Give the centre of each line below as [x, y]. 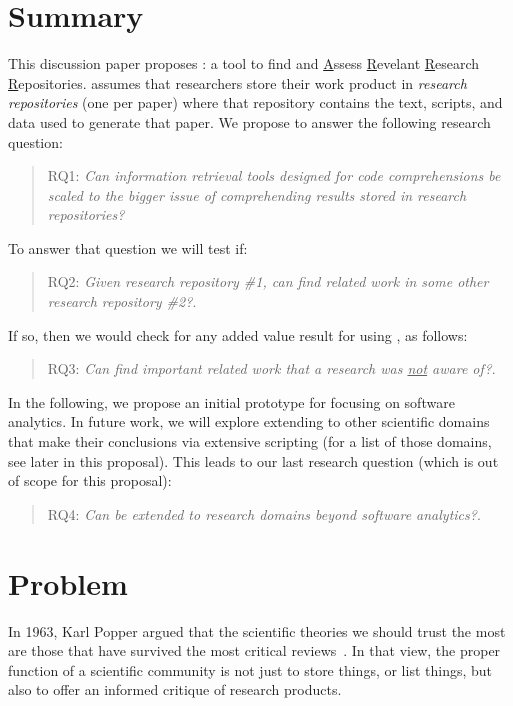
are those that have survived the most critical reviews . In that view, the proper [254, 650]
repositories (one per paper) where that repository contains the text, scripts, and [255, 102]
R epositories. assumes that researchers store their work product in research [237, 82]
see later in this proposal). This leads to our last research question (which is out [253, 460]
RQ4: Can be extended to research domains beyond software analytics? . [264, 513]
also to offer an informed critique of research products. [175, 689]
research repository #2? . [122, 301]
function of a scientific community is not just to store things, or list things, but [250, 669]
